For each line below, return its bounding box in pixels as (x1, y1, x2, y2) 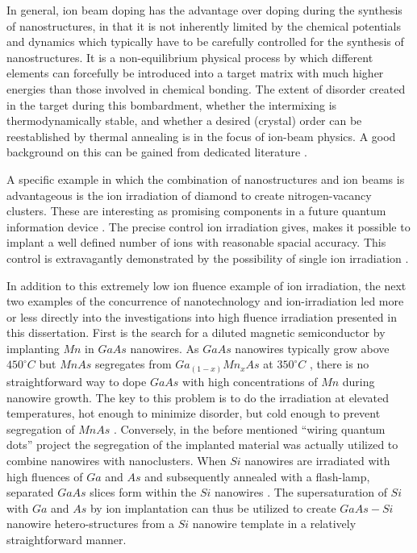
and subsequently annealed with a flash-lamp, (144, 468, 370, 484)
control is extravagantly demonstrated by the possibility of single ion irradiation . (6, 249, 409, 266)
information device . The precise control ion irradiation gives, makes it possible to (6, 218, 411, 235)
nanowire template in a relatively (192, 515, 357, 532)
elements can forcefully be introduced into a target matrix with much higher (6, 64, 384, 81)
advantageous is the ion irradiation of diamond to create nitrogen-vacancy (6, 186, 372, 203)
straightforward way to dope (6, 372, 147, 389)
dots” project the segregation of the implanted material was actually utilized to (6, 436, 398, 453)
